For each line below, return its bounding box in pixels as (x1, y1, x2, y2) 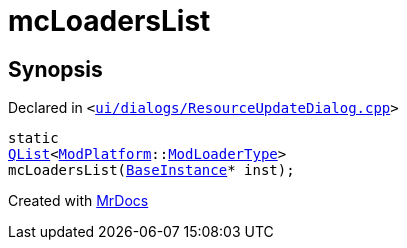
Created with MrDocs (8, 192, 149, 210)
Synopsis (8, 56, 103, 82)
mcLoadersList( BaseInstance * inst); (8, 162, 295, 179)
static (8, 130, 59, 147)
